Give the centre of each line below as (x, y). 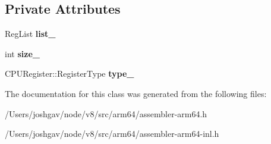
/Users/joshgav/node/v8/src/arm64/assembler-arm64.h (106, 113)
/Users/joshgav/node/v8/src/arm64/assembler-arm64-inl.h (112, 134)
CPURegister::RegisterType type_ (70, 73)
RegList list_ (30, 34)
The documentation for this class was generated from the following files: (136, 93)
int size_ (22, 53)
